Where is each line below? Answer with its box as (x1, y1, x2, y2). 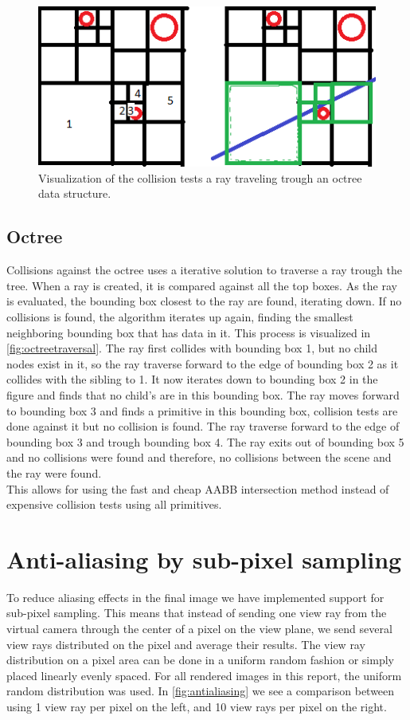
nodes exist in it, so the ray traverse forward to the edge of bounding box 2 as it (6, 355, 399, 372)
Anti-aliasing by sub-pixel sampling (6, 542, 402, 575)
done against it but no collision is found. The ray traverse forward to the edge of (6, 418, 400, 435)
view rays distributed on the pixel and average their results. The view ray (6, 635, 365, 652)
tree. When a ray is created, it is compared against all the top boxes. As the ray (6, 277, 397, 293)
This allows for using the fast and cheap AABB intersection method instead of (6, 480, 389, 497)
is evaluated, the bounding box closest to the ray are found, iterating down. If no (6, 293, 402, 309)
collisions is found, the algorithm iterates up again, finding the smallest (6, 309, 353, 325)
